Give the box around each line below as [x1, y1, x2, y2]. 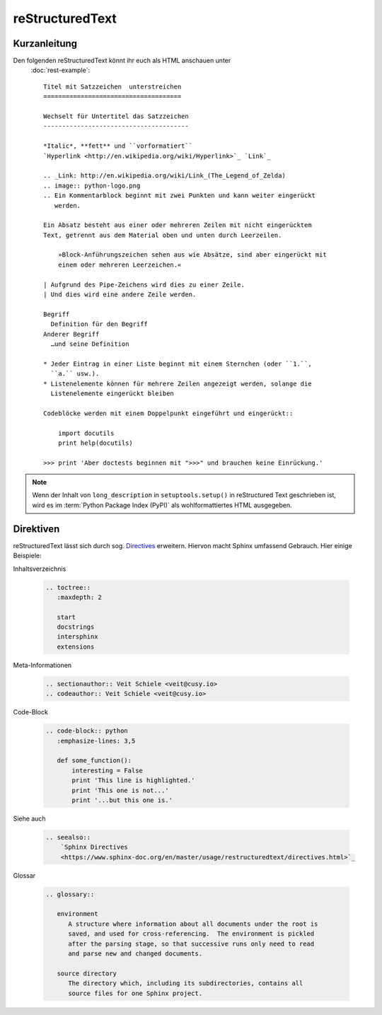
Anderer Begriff [43, 330, 100, 338]
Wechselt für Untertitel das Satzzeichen [43, 112, 189, 120]
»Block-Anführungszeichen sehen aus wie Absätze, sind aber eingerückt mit [57, 251, 327, 259]
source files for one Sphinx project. [68, 989, 203, 997]
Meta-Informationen [13, 661, 72, 669]
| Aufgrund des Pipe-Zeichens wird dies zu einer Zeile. [43, 280, 245, 289]
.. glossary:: [45, 890, 95, 898]
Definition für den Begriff [50, 320, 149, 328]
